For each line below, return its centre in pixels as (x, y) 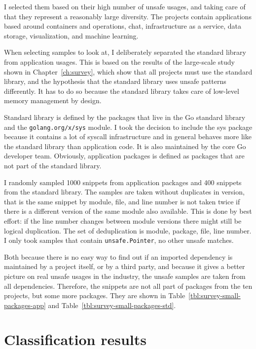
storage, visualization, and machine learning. (71, 35)
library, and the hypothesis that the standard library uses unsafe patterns (115, 81)
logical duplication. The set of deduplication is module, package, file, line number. (128, 230)
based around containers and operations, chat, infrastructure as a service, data (123, 26)
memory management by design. (53, 100)
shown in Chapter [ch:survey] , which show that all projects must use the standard (128, 71)
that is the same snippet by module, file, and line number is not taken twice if (122, 201)
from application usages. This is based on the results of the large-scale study (119, 61)
